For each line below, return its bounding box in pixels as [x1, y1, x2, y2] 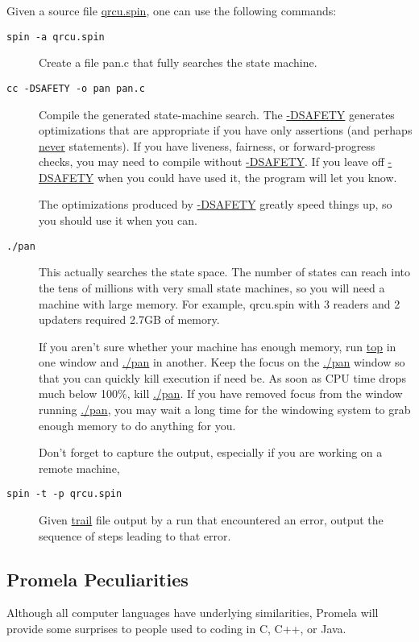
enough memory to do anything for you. [39, 416, 236, 433]
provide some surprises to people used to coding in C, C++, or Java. [6, 620, 346, 637]
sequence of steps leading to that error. [39, 527, 231, 544]
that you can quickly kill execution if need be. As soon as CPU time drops [39, 369, 406, 386]
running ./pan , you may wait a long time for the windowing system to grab [39, 401, 411, 418]
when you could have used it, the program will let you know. [97, 168, 397, 185]
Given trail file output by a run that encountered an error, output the [39, 512, 384, 528]
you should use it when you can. [39, 212, 197, 229]
